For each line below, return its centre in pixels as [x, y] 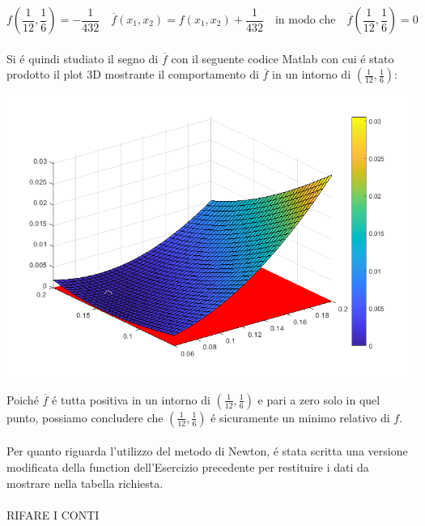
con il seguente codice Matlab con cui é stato [283, 58]
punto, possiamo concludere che [85, 417]
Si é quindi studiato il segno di [83, 58]
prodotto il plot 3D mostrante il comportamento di [133, 74]
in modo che [305, 20]
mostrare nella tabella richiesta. [85, 483]
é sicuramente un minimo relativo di [300, 417]
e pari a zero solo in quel [319, 399]
